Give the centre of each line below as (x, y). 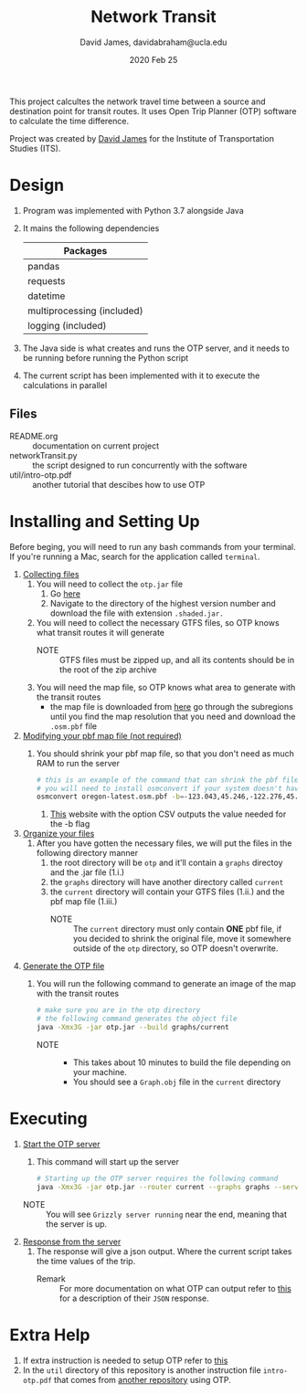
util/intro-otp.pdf (41, 475)
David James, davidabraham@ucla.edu (153, 42)
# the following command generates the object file (137, 1019)
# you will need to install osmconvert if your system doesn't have (169, 788)
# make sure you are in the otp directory (118, 1010)
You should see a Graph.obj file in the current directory (177, 1082)
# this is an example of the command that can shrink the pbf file (167, 780)
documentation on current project (96, 446)
